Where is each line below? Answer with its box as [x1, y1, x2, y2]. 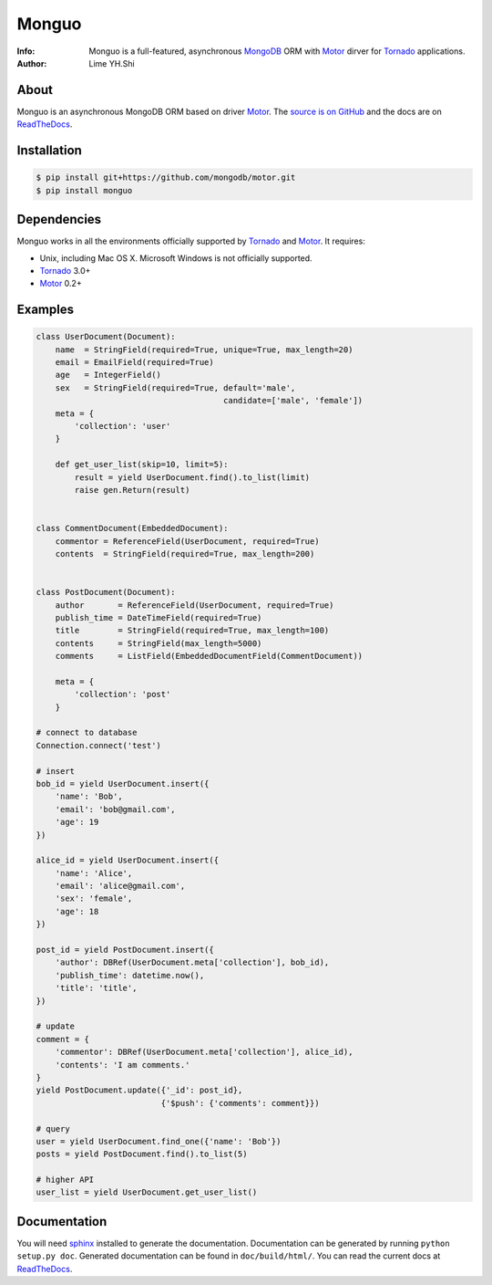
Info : [16, 46, 36, 57]
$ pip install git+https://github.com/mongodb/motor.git [36, 172, 296, 183]
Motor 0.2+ [39, 278, 82, 289]
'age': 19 [55, 817, 99, 828]
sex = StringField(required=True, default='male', [55, 382, 296, 392]
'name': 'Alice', [55, 868, 133, 878]
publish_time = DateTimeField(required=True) [55, 612, 262, 622]
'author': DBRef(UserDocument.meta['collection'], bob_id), [55, 957, 330, 967]
